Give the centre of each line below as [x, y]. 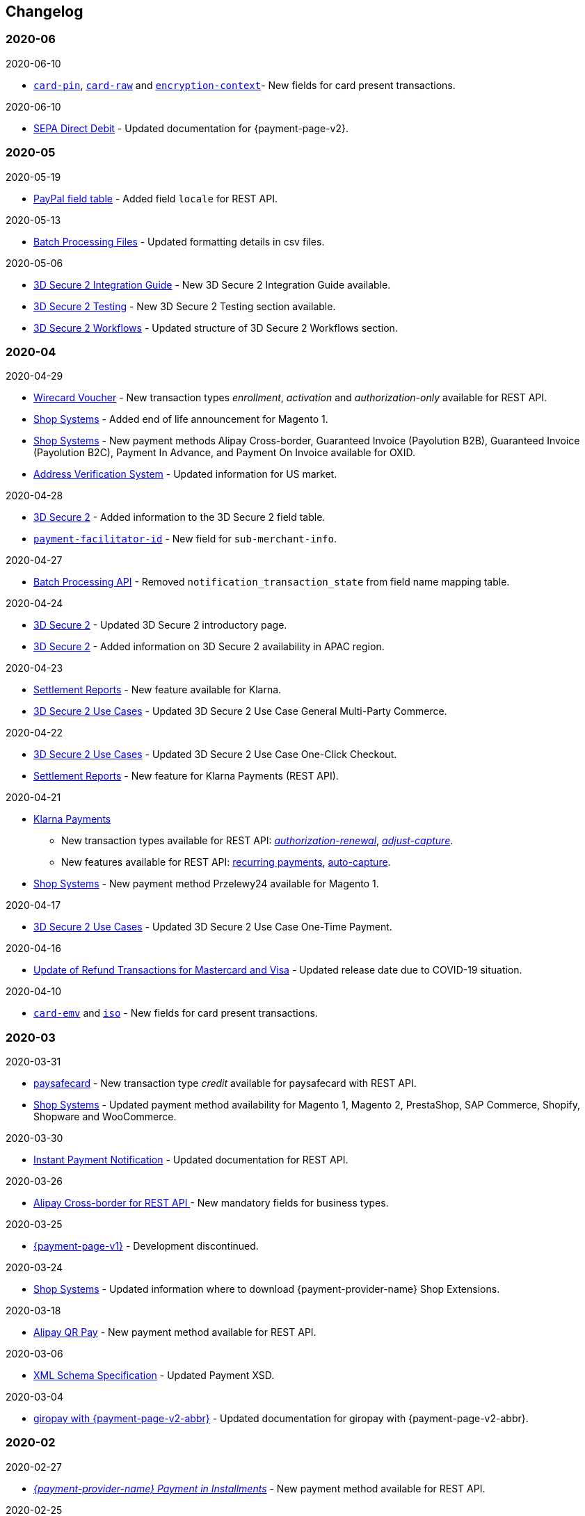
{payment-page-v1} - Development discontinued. [146, 1246]
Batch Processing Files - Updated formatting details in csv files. [179, 241]
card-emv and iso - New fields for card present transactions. [176, 1013]
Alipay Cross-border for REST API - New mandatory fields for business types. [211, 1203]
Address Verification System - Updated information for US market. [185, 474]
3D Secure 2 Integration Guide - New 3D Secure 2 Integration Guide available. [212, 284]
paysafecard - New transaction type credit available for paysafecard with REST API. [225, 1083]
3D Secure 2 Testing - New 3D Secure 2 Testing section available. [185, 306]
